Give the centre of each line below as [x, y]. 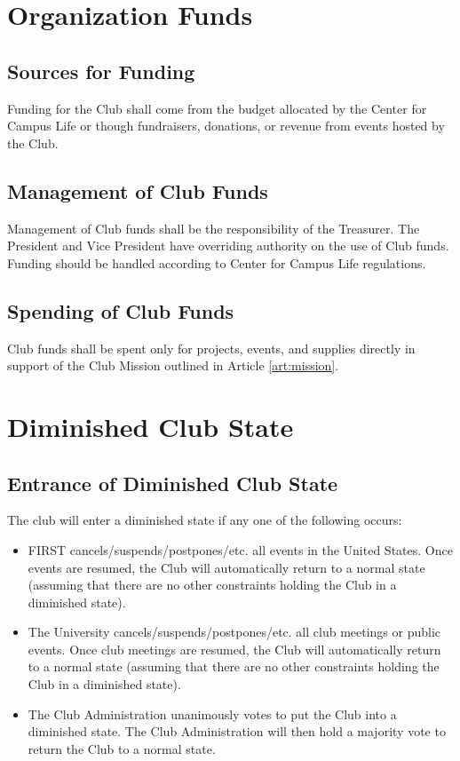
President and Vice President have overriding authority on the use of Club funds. [228, 246]
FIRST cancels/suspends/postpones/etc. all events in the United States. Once [240, 549]
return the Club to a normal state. [122, 748]
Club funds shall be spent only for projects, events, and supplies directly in [211, 348]
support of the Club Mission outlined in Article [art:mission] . [173, 365]
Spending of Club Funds [121, 310]
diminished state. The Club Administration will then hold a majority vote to [237, 731]
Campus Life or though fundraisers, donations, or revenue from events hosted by [226, 126]
